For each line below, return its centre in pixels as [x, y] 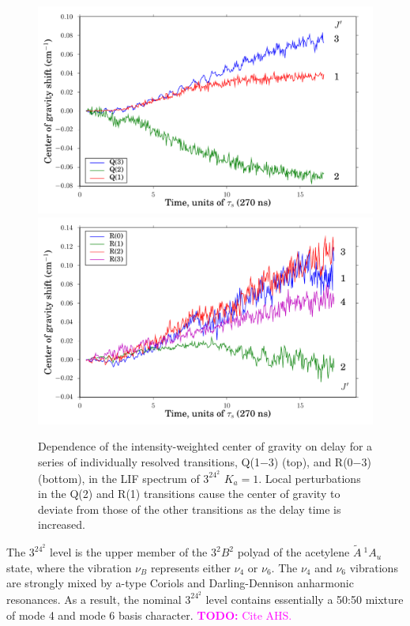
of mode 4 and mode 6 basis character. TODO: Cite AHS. [149, 615]
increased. [62, 524]
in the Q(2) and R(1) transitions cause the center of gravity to [189, 494]
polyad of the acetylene [293, 552]
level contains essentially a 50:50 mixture [305, 599]
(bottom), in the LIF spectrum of [119, 478]
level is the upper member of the [129, 552]
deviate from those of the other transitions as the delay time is [190, 509]
